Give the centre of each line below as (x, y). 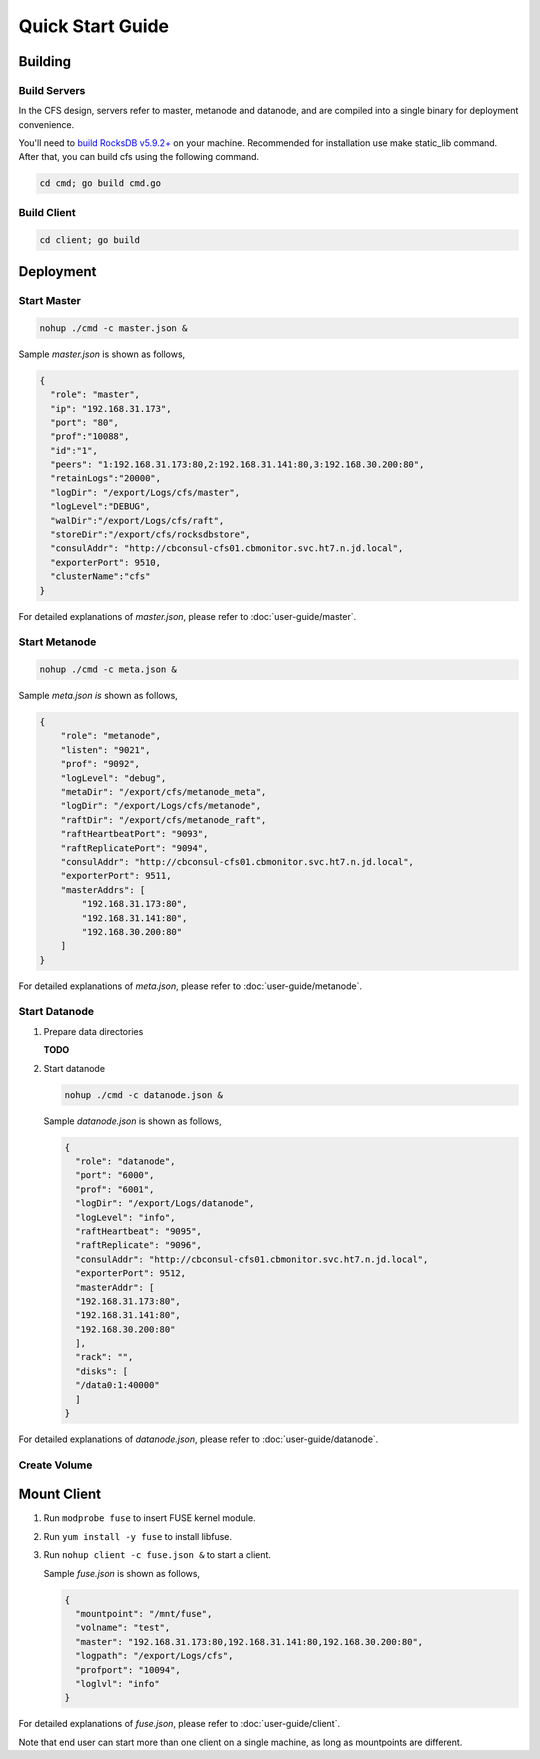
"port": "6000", (115, 1175)
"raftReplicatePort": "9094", (134, 848)
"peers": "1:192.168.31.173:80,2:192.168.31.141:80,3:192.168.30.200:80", (237, 464)
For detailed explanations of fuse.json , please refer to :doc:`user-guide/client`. (179, 1724)
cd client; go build (89, 239)
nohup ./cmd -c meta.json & (108, 669)
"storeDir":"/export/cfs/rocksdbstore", (150, 534)
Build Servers (52, 90)
